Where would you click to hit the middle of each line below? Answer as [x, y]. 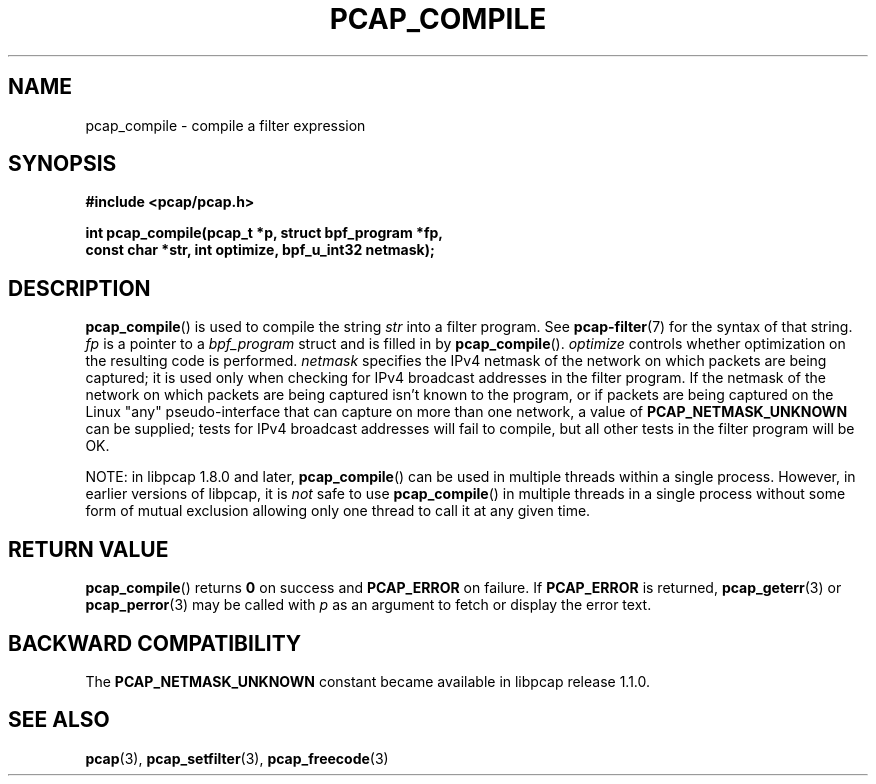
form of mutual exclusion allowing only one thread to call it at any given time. [338, 511]
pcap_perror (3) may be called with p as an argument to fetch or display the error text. [368, 605]
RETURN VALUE [88, 549]
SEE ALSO [59, 720]
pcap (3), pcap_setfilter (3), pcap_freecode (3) [237, 758]
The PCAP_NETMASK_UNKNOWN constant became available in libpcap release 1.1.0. [368, 681]
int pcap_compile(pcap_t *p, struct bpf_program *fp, [264, 233]
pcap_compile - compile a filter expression [225, 125]
